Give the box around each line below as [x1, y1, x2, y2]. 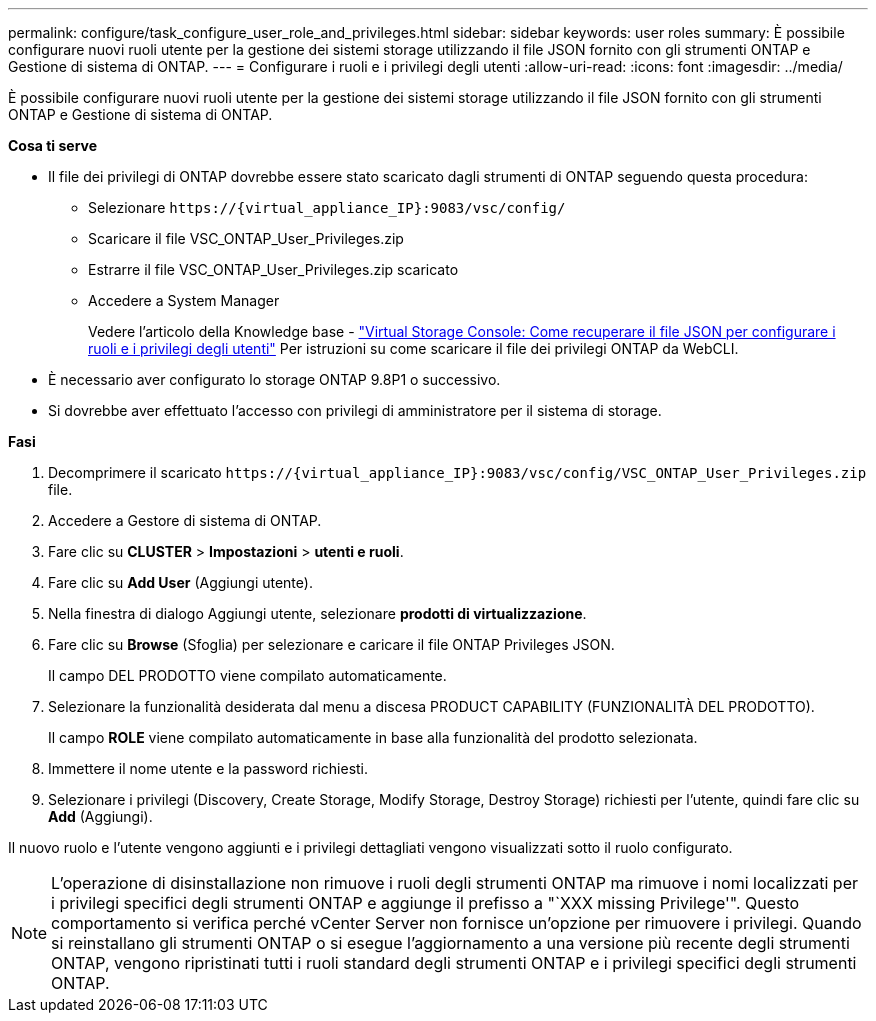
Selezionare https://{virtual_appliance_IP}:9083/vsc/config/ [88, 199, 566, 216]
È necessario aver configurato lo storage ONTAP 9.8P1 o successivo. [48, 371, 501, 388]
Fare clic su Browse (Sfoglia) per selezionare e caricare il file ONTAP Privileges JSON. [48, 636, 615, 653]
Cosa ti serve [8, 137, 98, 154]
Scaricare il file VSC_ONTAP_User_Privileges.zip [88, 230, 404, 247]
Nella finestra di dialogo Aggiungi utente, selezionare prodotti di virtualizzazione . [48, 605, 587, 622]
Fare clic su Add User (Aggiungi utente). [48, 574, 313, 591]
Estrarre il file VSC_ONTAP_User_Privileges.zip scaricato [88, 261, 459, 278]
